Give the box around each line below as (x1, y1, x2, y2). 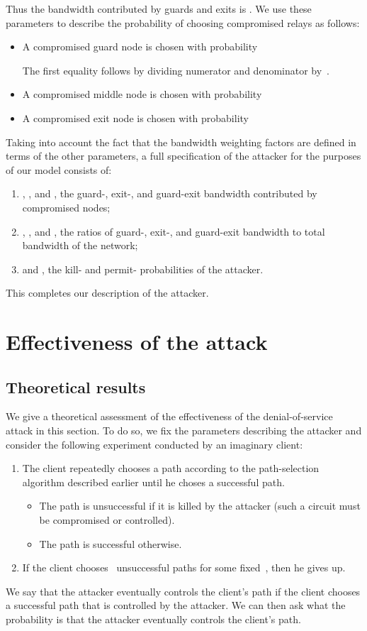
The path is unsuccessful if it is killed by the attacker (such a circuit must (39, 498, 361, 513)
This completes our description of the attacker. (6, 285, 209, 300)
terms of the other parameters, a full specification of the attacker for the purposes (6, 148, 361, 163)
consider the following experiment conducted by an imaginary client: (6, 437, 303, 451)
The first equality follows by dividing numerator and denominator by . (22, 62, 329, 77)
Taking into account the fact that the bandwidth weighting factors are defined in (6, 134, 356, 149)
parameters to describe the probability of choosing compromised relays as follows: (6, 15, 360, 30)
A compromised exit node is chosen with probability (22, 110, 249, 125)
